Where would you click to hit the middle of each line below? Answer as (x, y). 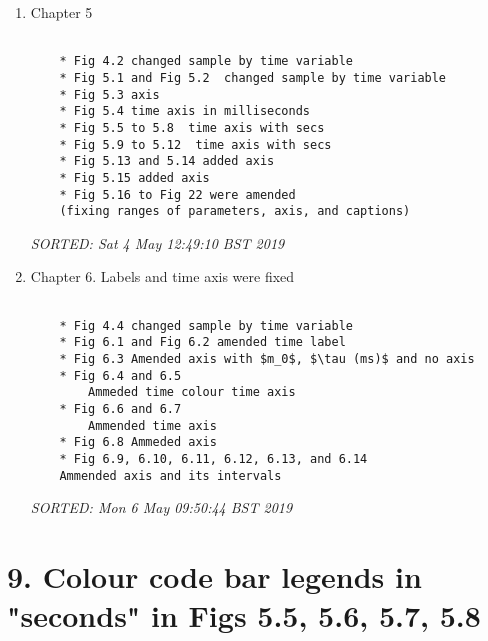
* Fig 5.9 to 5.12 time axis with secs (195, 144)
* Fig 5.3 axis (109, 94)
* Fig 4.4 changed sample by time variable (206, 325)
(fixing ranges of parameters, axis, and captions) (235, 211)
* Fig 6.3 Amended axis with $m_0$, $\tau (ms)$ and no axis (267, 358)
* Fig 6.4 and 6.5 (120, 375)
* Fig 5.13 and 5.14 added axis (167, 161)
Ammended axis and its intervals (170, 475)
